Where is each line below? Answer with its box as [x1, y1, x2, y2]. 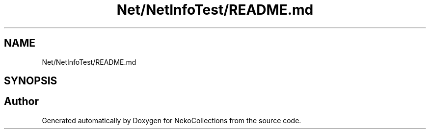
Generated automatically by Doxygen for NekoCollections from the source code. [42, 116, 301, 125]
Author [4, 95, 39, 108]
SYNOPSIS [4, 75, 57, 87]
